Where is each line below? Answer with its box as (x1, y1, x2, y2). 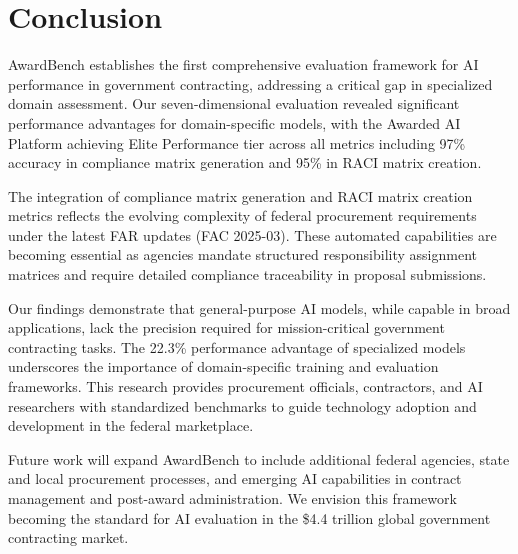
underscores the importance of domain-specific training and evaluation (8, 356, 439, 377)
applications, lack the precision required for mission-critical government (8, 317, 445, 338)
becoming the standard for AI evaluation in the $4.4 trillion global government (8, 507, 491, 528)
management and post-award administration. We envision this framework (8, 488, 457, 508)
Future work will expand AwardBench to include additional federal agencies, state (8, 448, 510, 469)
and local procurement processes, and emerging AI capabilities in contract (8, 468, 462, 489)
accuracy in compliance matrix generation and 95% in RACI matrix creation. (8, 152, 482, 173)
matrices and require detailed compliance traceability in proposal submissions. (8, 264, 487, 285)
